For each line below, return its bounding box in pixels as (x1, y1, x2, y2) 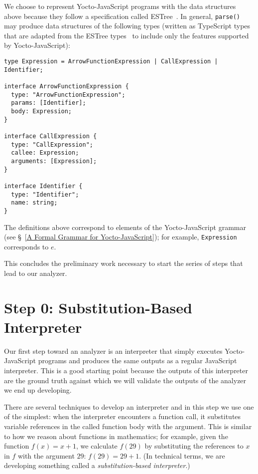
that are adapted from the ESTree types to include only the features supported (4, 30, 249, 40)
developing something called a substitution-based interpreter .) (4, 460, 190, 471)
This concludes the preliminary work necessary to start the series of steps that (4, 258, 243, 268)
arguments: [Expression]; (11, 157, 97, 165)
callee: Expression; (11, 149, 79, 157)
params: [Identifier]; (11, 99, 86, 107)
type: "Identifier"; (11, 191, 79, 198)
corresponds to (4, 241, 49, 251)
